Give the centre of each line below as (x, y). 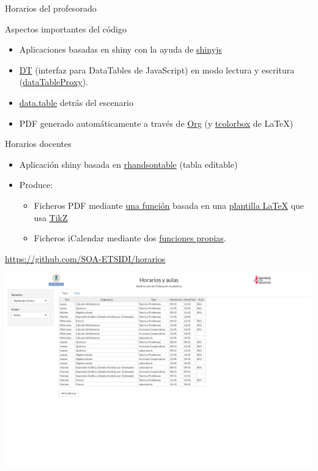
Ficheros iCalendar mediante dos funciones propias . (130, 238)
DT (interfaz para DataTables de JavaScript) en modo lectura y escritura (157, 70)
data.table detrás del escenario (76, 102)
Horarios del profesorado (51, 8)
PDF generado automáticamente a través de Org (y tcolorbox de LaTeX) (156, 123)
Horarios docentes (38, 144)
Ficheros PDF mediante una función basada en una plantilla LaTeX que (169, 205)
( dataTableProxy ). (54, 82)
